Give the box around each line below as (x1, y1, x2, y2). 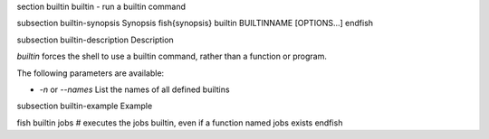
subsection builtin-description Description (16, 34, 174, 45)
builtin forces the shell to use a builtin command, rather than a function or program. (16, 51, 328, 62)
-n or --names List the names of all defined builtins (39, 84, 230, 95)
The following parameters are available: (16, 68, 165, 79)
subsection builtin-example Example (16, 100, 153, 112)
